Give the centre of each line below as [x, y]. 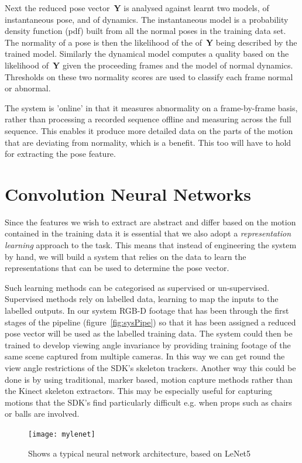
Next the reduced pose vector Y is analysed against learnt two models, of [137, 8]
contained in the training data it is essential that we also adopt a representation [148, 233]
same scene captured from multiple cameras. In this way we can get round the [145, 356]
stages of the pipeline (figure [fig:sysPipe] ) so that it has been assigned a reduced [150, 322]
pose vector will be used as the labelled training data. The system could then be [149, 333]
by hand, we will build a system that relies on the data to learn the [126, 256]
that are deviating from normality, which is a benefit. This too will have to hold [148, 142]
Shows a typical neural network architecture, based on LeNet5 [140, 453]
